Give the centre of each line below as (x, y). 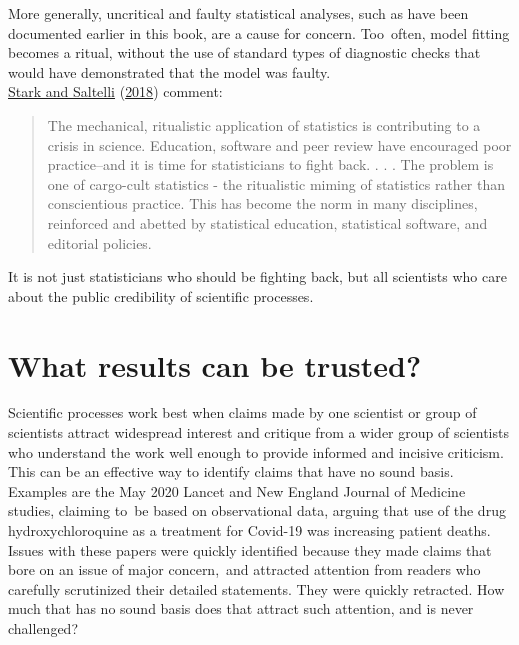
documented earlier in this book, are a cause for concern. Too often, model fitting (259, 32)
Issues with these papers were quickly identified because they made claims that (250, 549)
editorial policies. (99, 242)
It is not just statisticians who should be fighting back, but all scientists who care (257, 276)
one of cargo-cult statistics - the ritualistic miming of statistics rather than (276, 183)
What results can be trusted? (215, 364)
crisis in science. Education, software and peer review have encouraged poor (279, 144)
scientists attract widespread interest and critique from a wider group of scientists (258, 432)
